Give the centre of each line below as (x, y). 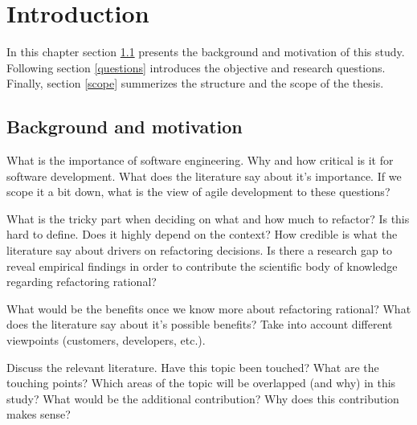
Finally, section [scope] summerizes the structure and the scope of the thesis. (195, 83)
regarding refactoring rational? (82, 282)
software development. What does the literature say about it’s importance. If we (204, 176)
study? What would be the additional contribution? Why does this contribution (203, 398)
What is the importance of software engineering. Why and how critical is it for (200, 160)
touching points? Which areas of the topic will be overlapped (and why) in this (201, 383)
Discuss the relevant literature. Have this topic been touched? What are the (193, 367)
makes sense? (39, 414)
